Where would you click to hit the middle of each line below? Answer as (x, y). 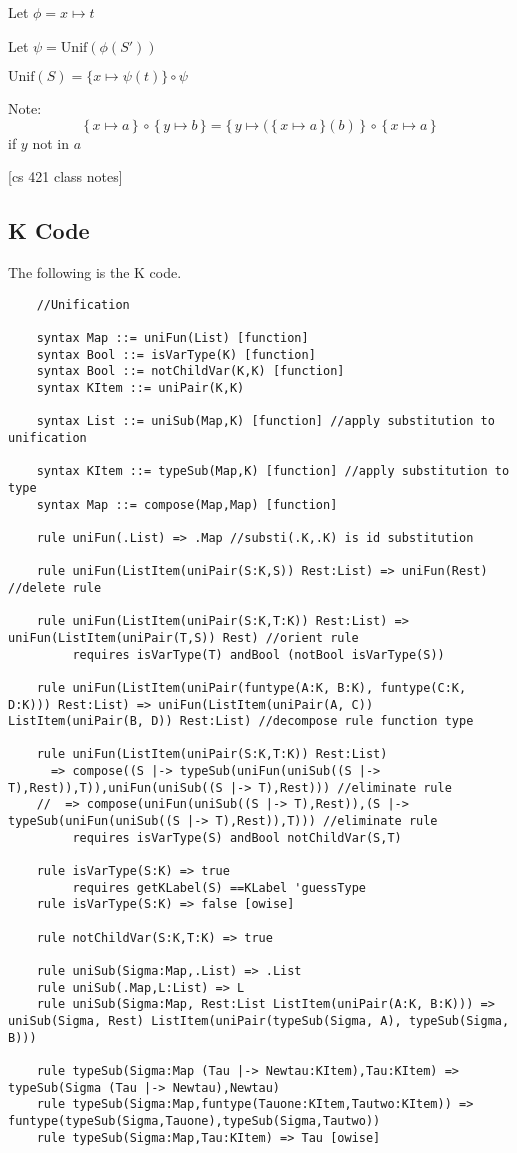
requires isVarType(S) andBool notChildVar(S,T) (237, 837)
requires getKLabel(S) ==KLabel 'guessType (219, 887)
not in (50, 142)
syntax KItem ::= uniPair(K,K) (140, 388)
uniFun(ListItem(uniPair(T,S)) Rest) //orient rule (183, 637)
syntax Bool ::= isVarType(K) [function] (176, 354)
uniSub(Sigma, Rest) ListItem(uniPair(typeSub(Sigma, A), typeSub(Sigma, (259, 1020)
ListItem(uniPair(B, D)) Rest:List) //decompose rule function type (241, 721)
